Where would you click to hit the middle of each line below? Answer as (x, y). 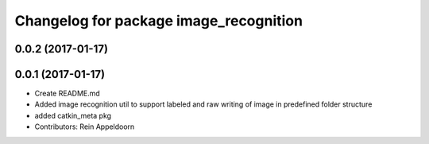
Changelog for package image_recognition (159, 21)
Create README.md (68, 93)
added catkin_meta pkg (73, 115)
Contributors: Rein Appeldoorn (85, 126)
